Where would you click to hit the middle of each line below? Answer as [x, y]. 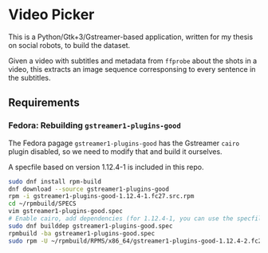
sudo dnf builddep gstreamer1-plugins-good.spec [91, 226]
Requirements [44, 103]
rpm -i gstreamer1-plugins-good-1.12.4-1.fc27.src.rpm [101, 196]
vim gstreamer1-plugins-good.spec [66, 211]
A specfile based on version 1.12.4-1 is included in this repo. [106, 167]
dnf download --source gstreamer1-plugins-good [89, 189]
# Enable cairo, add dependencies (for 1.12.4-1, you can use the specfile [137, 219]
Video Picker [51, 15]
